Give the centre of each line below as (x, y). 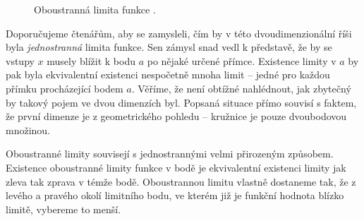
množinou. (28, 130)
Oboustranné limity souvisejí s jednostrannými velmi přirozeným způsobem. (170, 154)
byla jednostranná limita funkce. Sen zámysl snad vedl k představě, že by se (169, 47)
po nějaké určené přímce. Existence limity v (242, 60)
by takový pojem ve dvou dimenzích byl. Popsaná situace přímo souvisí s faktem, (181, 102)
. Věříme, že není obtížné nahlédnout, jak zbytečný (241, 88)
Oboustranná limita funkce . (95, 9)
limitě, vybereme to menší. (63, 209)
